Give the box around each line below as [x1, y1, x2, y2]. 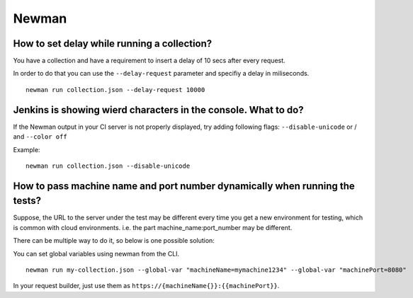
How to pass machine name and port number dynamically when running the [13, 180, 356, 192]
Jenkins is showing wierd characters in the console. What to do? [13, 103, 304, 116]
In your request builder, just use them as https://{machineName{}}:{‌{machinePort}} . [13, 282, 280, 290]
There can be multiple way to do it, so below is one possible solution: [13, 236, 215, 245]
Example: [13, 145, 40, 154]
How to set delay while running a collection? [13, 38, 213, 50]
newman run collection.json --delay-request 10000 [26, 86, 205, 93]
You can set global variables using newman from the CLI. [13, 249, 180, 258]
